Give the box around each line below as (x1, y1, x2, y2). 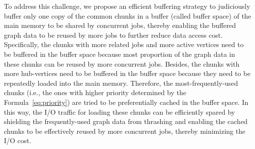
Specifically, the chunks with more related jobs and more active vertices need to (4, 39, 244, 50)
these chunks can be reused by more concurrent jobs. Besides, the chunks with (4, 58, 240, 69)
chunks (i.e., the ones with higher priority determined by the (4, 87, 186, 98)
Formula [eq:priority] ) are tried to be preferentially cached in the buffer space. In (4, 97, 249, 107)
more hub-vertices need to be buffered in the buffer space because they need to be (4, 68, 251, 78)
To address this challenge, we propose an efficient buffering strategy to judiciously (4, 1, 251, 11)
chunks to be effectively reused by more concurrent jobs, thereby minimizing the (4, 125, 246, 136)
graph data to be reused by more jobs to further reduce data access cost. (4, 29, 223, 40)
